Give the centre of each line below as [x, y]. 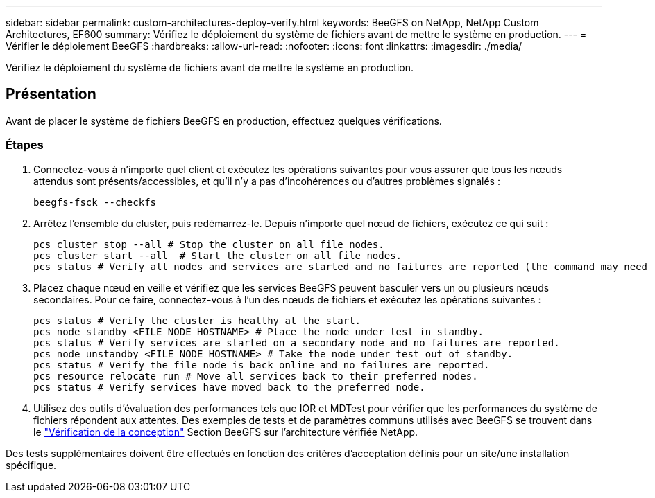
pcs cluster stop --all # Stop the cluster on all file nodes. [209, 244]
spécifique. [31, 465]
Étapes [25, 145]
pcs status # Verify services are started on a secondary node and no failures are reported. [297, 343]
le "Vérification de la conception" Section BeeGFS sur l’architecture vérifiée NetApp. [226, 432]
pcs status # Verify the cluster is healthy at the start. [197, 320]
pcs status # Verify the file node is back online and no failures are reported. [262, 365]
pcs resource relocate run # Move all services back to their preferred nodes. [256, 376]
